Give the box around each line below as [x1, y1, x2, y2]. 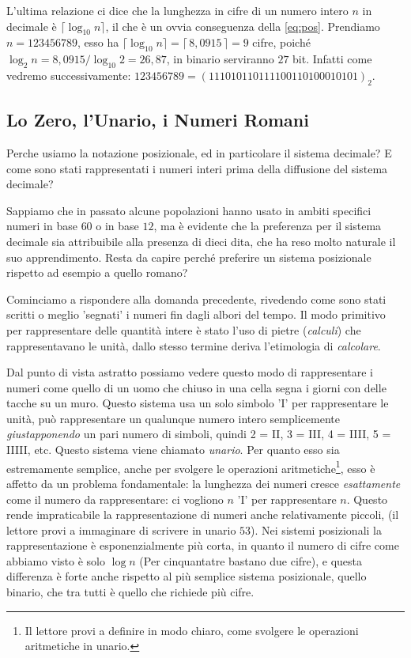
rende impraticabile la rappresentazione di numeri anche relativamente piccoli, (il [6, 506, 399, 523]
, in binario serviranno [166, 51, 274, 67]
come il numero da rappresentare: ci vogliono [6, 490, 224, 507]
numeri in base [6, 217, 77, 234]
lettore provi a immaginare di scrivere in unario [6, 521, 236, 538]
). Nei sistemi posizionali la [251, 521, 382, 538]
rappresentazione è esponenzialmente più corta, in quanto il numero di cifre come [6, 537, 399, 554]
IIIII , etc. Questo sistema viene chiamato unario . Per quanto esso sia [6, 441, 340, 458]
